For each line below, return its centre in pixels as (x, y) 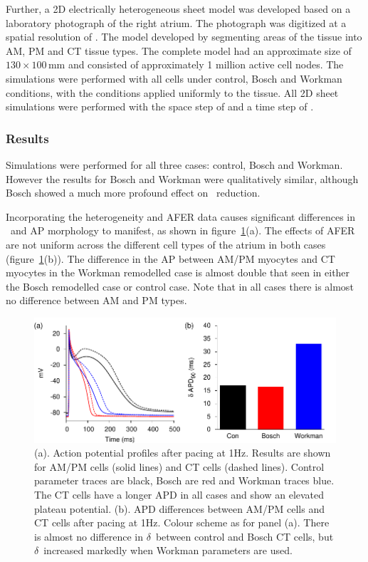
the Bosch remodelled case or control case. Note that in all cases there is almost (180, 286)
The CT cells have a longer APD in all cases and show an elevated (179, 494)
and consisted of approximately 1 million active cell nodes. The (206, 64)
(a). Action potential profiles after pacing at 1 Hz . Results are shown (183, 453)
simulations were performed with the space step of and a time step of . (160, 106)
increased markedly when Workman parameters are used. (168, 550)
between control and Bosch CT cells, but (245, 536)
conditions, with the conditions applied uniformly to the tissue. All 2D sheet (172, 92)
